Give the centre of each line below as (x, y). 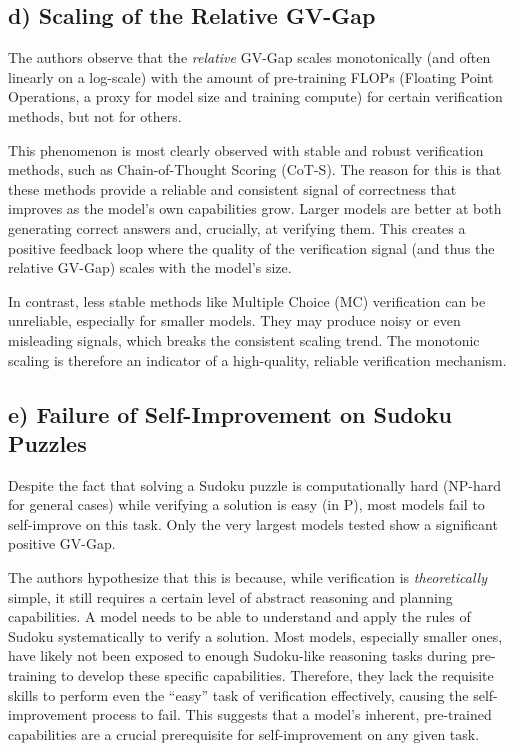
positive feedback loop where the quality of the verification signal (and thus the (251, 247)
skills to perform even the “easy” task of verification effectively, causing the (238, 694)
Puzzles (47, 442)
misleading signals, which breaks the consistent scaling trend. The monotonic (244, 339)
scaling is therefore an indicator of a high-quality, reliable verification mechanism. (257, 359)
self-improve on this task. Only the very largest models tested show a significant (253, 523)
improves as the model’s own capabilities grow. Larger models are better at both (255, 208)
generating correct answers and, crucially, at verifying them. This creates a (237, 227)
